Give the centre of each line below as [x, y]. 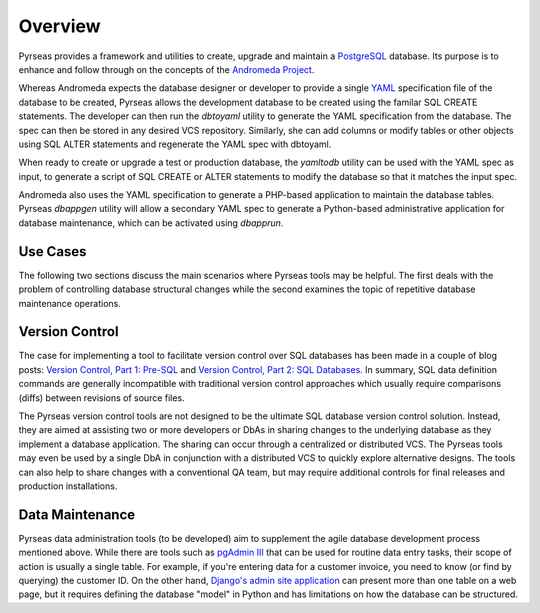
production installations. [68, 486]
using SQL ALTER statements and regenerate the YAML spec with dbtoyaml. [175, 144]
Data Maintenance [77, 514]
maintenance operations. [70, 303]
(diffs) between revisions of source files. [101, 397]
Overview [59, 26]
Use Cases [52, 251]
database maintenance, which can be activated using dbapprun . [151, 222]
